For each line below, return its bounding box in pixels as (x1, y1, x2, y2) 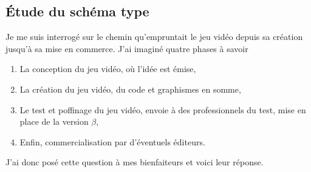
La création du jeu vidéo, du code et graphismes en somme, (19, 82, 241, 95)
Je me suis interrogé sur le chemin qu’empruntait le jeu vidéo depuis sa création (5, 30, 303, 43)
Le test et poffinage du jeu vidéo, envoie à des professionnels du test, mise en (19, 103, 306, 116)
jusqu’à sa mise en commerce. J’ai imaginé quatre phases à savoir (5, 42, 248, 55)
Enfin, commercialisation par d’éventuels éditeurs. (19, 135, 205, 148)
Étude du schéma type (5, 2, 149, 21)
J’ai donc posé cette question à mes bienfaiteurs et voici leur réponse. (5, 156, 264, 168)
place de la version (19, 115, 89, 128)
